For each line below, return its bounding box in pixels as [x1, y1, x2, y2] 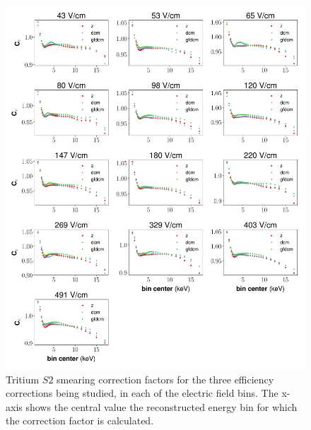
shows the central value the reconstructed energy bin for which [25, 399, 298, 414]
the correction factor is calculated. [6, 413, 154, 428]
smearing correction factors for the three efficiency [57, 371, 274, 386]
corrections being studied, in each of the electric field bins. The [6, 386, 278, 400]
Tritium [6, 371, 40, 386]
